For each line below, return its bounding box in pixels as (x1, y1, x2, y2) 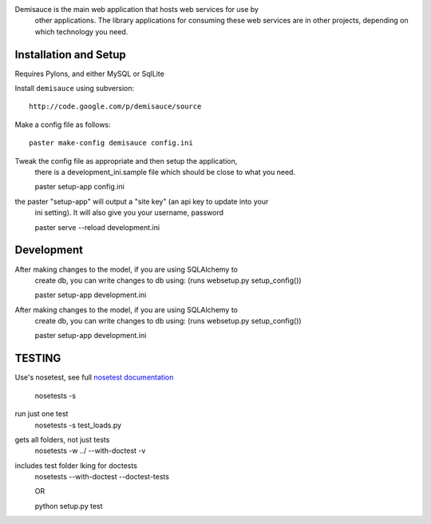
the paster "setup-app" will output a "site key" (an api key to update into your (14, 196, 269, 206)
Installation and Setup (14, 48, 127, 62)
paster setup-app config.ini (34, 182, 125, 192)
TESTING (14, 351, 61, 365)
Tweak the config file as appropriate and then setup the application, (14, 156, 238, 165)
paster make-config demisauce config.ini (29, 138, 193, 148)
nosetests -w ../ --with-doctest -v (34, 446, 146, 455)
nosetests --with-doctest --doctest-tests (34, 472, 169, 482)
